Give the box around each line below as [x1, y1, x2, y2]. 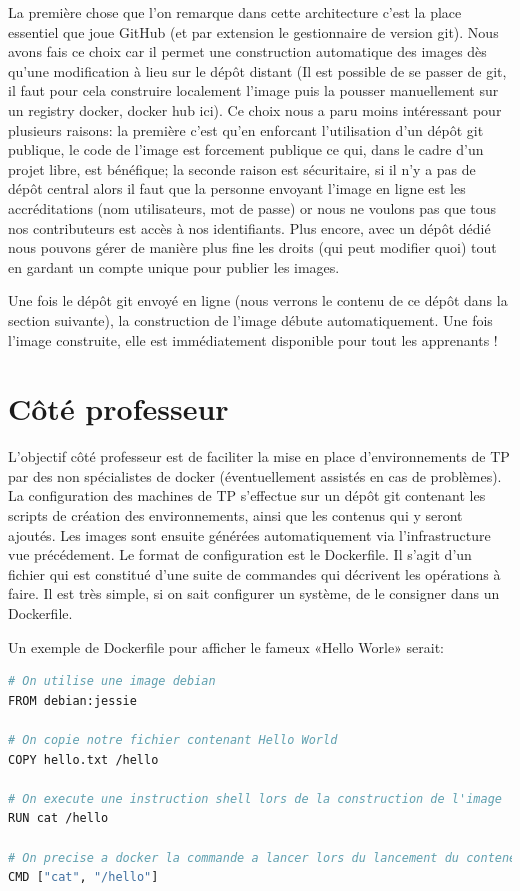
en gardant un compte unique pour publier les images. [8, 256, 340, 277]
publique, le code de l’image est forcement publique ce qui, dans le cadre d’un [8, 139, 484, 160]
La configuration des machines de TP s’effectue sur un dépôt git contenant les [8, 485, 486, 506]
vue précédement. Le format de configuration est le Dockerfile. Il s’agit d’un [8, 544, 472, 565]
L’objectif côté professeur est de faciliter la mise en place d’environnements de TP [8, 446, 510, 467]
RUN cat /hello [8, 811, 109, 826]
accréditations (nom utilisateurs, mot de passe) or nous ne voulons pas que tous [8, 197, 497, 218]
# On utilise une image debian [8, 674, 216, 689]
